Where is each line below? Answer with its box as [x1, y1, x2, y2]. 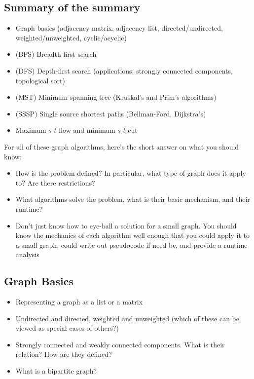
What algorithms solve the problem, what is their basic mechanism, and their [15, 194, 250, 204]
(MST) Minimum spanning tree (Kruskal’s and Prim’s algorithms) [15, 92, 217, 102]
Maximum [15, 125, 46, 135]
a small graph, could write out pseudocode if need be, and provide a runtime [15, 239, 248, 250]
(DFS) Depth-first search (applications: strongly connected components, [15, 65, 233, 76]
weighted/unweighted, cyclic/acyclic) [15, 32, 127, 42]
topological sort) [15, 75, 65, 85]
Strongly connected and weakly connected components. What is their [15, 339, 225, 349]
